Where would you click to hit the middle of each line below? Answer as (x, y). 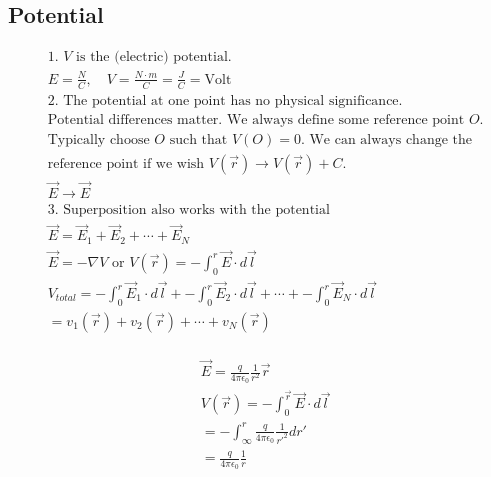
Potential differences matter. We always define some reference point (256, 119)
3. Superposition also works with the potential (188, 210)
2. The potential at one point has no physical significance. (225, 100)
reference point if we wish (126, 163)
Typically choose (98, 139)
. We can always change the (386, 139)
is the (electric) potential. (154, 57)
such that (198, 139)
